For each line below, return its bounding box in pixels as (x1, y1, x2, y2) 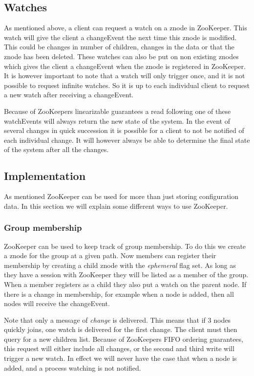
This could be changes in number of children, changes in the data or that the (4, 42, 234, 52)
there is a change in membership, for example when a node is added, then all (4, 288, 234, 299)
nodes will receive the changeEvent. (4, 298, 110, 309)
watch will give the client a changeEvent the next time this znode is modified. (4, 32, 237, 42)
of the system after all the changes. (4, 144, 109, 155)
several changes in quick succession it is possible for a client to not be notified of (4, 125, 244, 135)
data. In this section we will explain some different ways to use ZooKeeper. (4, 200, 228, 211)
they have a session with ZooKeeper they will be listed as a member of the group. (4, 269, 249, 280)
